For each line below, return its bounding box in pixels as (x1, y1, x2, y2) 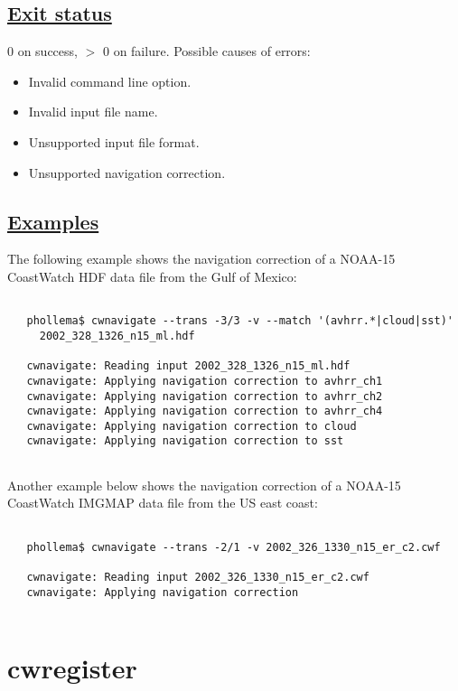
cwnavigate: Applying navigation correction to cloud (26, 419, 357, 433)
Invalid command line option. (28, 71, 192, 90)
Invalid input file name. (28, 102, 158, 121)
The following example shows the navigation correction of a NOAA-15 (7, 249, 396, 268)
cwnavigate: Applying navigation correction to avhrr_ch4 (26, 405, 383, 418)
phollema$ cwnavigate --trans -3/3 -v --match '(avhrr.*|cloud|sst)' (26, 314, 453, 328)
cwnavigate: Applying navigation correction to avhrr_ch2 (26, 389, 383, 403)
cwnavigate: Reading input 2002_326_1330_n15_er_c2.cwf (26, 570, 369, 584)
